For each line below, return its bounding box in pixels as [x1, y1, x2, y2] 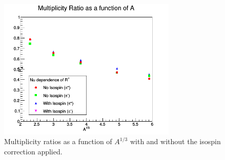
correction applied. [4, 146, 63, 156]
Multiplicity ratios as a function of [4, 136, 112, 147]
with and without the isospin [130, 136, 221, 147]
